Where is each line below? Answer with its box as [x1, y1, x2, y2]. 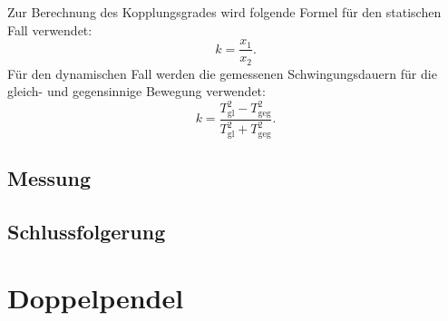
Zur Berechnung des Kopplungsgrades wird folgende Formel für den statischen [7, 3, 442, 21]
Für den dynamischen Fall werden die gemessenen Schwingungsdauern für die [7, 63, 437, 83]
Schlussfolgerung [7, 217, 166, 245]
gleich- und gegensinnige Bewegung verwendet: [7, 82, 266, 101]
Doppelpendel [7, 279, 184, 316]
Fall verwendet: [7, 20, 93, 39]
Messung [7, 164, 91, 192]
